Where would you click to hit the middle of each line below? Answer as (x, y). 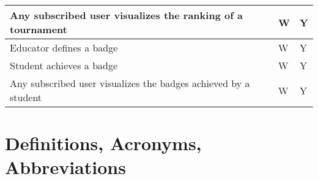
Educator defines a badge (64, 48)
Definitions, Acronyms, (103, 143)
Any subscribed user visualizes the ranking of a (126, 15)
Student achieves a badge (64, 65)
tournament (39, 29)
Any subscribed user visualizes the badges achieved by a (130, 83)
